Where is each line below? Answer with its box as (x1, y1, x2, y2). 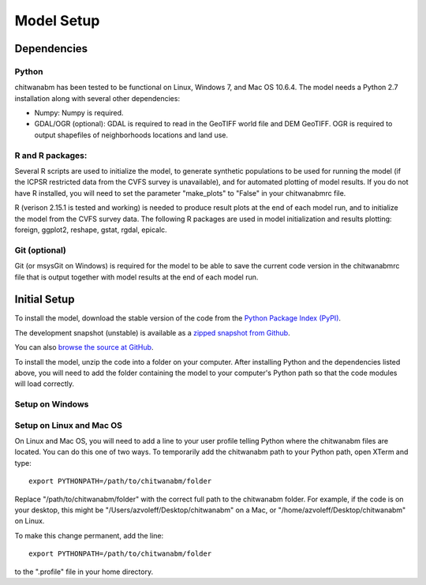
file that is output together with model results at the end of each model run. (14, 272, 259, 282)
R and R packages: (14, 150, 88, 161)
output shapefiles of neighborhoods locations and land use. (34, 130, 229, 140)
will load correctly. (14, 379, 75, 388)
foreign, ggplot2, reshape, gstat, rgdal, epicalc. (14, 225, 167, 234)
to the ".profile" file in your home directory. (14, 567, 154, 576)
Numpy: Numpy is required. (34, 108, 124, 118)
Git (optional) (14, 245, 67, 256)
